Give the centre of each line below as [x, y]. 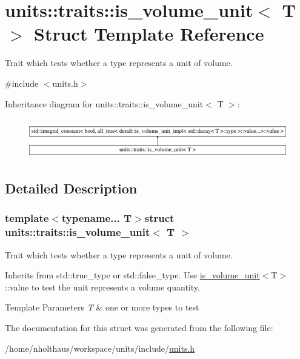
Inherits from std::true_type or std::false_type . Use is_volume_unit [132, 275]
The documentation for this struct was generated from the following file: [139, 327]
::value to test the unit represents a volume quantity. [102, 287]
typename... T [97, 218]
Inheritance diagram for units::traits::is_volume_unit [104, 103]
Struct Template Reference [149, 34]
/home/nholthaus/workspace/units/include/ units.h [100, 348]
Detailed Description [71, 188]
